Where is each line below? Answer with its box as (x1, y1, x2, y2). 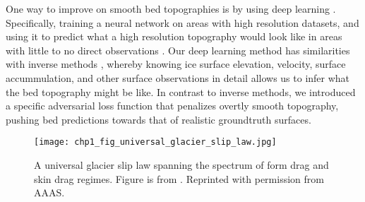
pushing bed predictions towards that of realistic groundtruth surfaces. (6, 112, 311, 126)
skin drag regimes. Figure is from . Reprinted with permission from (34, 171, 324, 186)
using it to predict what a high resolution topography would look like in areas (6, 29, 342, 44)
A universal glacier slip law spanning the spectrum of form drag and (34, 158, 329, 172)
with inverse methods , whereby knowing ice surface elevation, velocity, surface (6, 57, 346, 71)
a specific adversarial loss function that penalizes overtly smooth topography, (6, 98, 339, 113)
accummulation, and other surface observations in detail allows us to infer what (6, 70, 350, 85)
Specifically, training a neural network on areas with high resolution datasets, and (6, 15, 359, 30)
